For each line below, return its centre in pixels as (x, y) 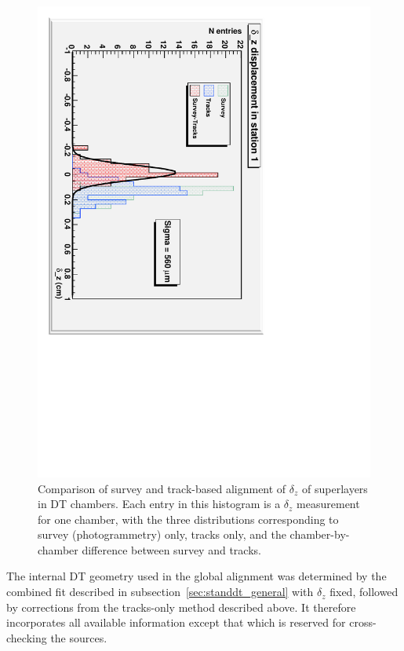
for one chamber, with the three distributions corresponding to (188, 519)
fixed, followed (364, 592)
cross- (363, 622)
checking (27, 637)
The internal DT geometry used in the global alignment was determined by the (197, 576)
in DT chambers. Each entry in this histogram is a (159, 504)
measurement (328, 504)
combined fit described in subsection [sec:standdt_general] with (160, 592)
